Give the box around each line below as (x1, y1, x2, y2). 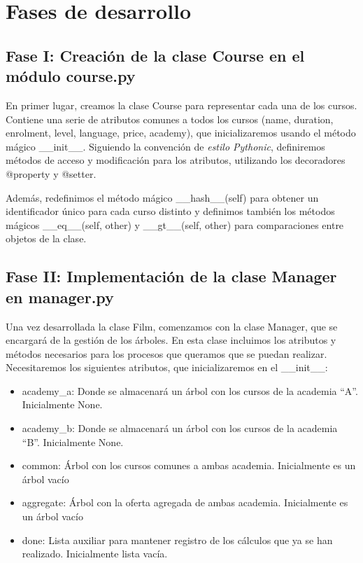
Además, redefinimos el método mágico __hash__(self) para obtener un (6, 190, 319, 204)
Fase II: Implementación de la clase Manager (6, 265, 337, 287)
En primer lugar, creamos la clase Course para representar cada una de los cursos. (6, 97, 357, 112)
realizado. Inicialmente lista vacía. (22, 546, 168, 561)
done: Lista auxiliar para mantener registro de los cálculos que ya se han (22, 532, 333, 547)
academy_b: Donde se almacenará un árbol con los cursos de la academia (22, 421, 338, 436)
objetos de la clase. (6, 231, 87, 246)
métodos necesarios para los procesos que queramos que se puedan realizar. (6, 346, 327, 361)
